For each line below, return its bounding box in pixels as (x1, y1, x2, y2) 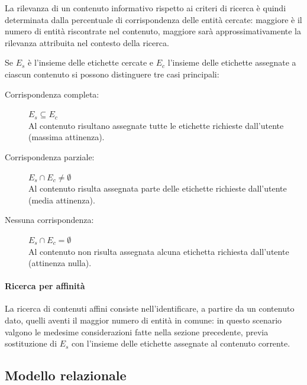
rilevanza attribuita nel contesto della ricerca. (5, 36, 169, 48)
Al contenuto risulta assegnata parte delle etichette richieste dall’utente (28, 182, 287, 195)
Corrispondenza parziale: (5, 150, 95, 163)
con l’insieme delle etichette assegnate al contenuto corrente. (72, 337, 290, 350)
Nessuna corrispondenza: (5, 213, 94, 226)
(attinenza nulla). (28, 257, 92, 269)
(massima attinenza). (28, 131, 105, 143)
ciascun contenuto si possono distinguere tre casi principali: (5, 67, 219, 80)
